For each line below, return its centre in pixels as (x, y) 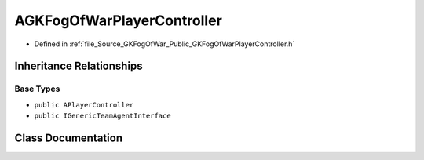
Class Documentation (69, 138)
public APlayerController (84, 105)
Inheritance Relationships (79, 66)
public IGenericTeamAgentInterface (103, 116)
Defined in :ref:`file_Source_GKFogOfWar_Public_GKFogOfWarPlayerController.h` (164, 44)
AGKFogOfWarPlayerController (119, 20)
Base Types (37, 89)
